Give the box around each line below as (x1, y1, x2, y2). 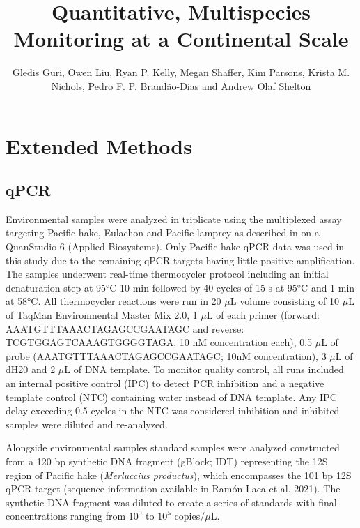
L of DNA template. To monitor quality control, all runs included (64, 362, 344, 377)
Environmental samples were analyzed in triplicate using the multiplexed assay (6, 211, 342, 226)
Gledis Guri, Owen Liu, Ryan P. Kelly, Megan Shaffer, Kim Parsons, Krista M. (12, 65, 350, 80)
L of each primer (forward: (206, 308, 320, 322)
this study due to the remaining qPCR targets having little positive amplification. (6, 252, 355, 267)
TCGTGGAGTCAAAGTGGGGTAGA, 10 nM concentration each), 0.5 (6, 335, 313, 349)
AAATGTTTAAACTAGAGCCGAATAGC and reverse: (6, 321, 244, 335)
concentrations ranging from (6, 508, 126, 523)
